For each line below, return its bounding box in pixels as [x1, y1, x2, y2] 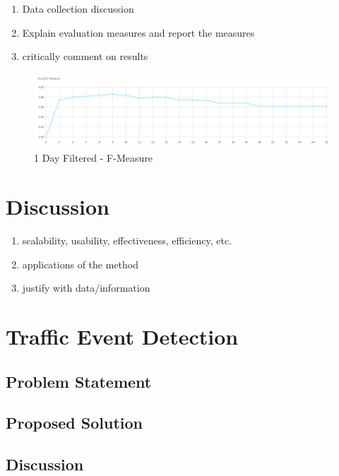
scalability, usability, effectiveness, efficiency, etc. [22, 233, 232, 248]
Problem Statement [6, 370, 152, 392]
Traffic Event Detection [6, 322, 239, 351]
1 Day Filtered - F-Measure [34, 150, 153, 165]
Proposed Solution [6, 412, 143, 434]
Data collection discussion [22, 1, 134, 16]
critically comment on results [22, 49, 148, 64]
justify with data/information [22, 280, 150, 295]
